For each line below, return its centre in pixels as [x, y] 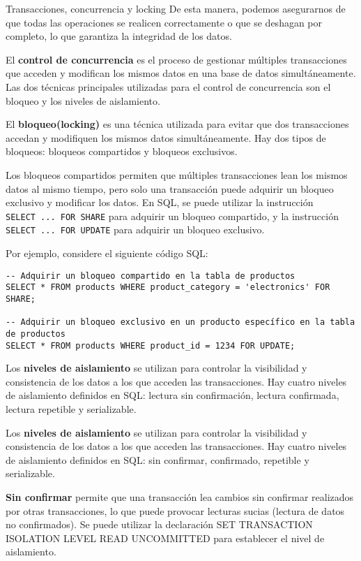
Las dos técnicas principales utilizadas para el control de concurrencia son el [168, 86]
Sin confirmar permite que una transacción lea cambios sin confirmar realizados [180, 496]
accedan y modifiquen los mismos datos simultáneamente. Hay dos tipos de [166, 137]
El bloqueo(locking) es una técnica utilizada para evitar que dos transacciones [177, 124]
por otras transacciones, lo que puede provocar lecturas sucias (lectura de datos [175, 510]
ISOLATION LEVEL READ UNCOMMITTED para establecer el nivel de [165, 538]
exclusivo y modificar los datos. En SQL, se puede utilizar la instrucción [160, 202]
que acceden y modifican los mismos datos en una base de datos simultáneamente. [181, 73]
